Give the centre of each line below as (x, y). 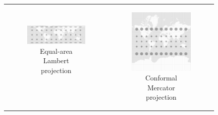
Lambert (56, 60)
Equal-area (56, 51)
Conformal (161, 78)
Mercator (161, 87)
